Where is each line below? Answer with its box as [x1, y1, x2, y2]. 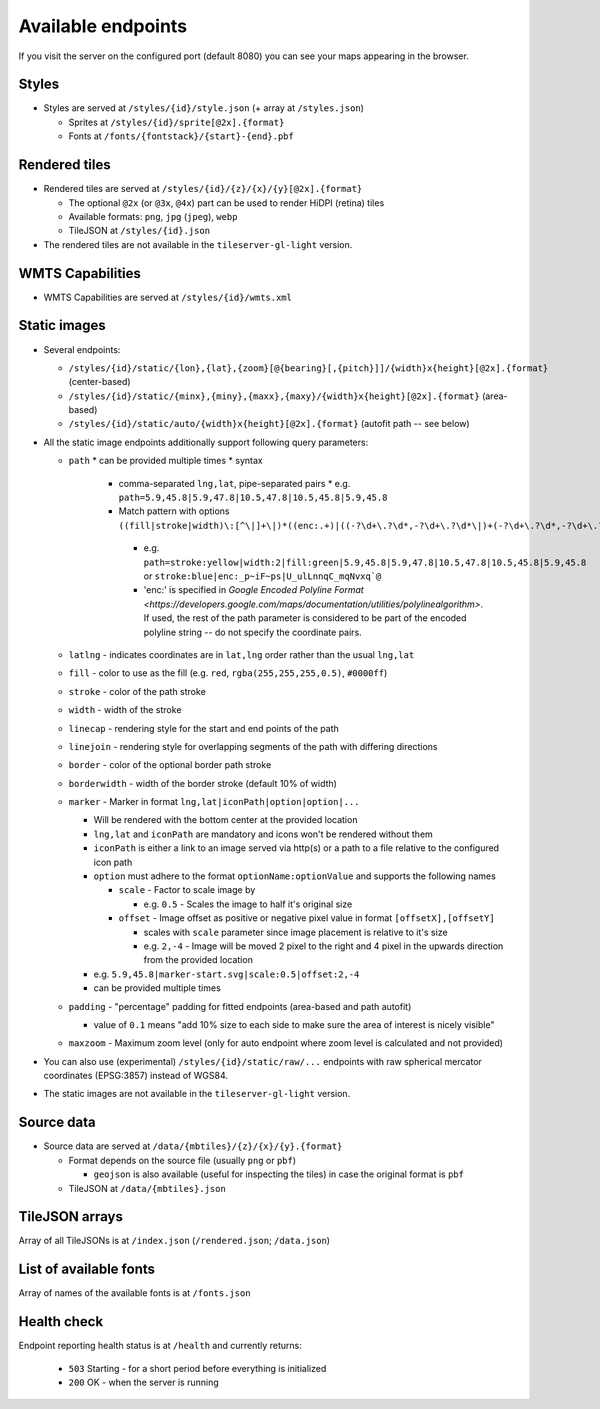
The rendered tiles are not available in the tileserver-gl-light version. [43, 238, 353, 250]
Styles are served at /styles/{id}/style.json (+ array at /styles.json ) [43, 102, 365, 114]
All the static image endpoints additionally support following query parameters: [43, 436, 369, 448]
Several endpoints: [43, 343, 121, 355]
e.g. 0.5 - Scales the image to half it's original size [143, 898, 353, 910]
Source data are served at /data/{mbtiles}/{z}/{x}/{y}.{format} [43, 1140, 343, 1152]
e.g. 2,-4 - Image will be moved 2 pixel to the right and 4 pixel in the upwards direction [143, 940, 504, 952]
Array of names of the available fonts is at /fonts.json [18, 1287, 251, 1299]
